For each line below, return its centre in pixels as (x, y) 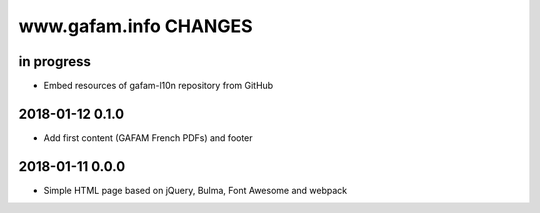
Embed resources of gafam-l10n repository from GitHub (158, 86)
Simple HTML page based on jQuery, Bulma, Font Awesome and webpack (195, 190)
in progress (55, 61)
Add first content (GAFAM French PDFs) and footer (148, 137)
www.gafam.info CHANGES (135, 26)
